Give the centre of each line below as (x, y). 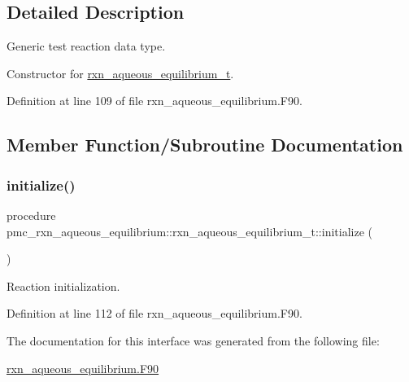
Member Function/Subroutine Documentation (205, 145)
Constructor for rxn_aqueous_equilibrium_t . (120, 73)
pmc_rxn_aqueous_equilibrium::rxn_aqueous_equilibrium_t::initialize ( (189, 231)
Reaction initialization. (63, 285)
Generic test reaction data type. (86, 46)
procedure (31, 215)
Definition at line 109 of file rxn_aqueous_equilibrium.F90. (154, 101)
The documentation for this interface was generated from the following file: (193, 340)
